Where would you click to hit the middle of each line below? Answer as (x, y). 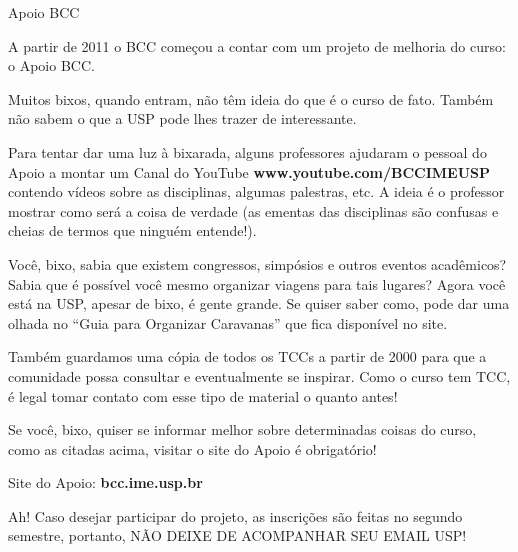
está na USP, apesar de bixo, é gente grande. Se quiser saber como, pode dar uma (259, 303)
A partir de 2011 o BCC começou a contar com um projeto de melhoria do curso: (257, 45)
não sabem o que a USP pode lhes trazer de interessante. (182, 118)
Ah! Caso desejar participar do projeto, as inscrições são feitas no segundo (235, 515)
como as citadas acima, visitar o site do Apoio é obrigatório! (192, 448)
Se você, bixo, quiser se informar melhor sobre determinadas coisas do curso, (242, 429)
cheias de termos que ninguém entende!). (132, 230)
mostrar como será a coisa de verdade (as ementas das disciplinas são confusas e (253, 210)
